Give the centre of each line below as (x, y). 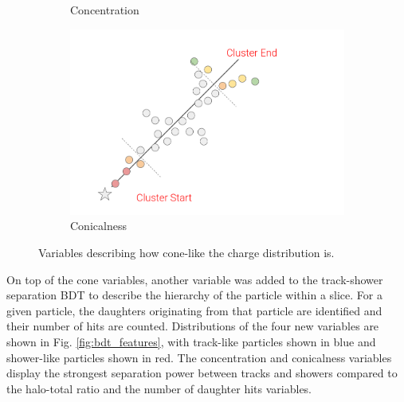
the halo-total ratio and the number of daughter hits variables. (159, 388)
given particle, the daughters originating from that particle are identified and (194, 310)
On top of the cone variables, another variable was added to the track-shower (195, 279)
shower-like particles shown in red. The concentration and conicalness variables (199, 357)
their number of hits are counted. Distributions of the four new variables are (193, 326)
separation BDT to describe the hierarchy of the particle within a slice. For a (194, 295)
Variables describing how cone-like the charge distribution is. (186, 252)
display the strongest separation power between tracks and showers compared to (202, 373)
